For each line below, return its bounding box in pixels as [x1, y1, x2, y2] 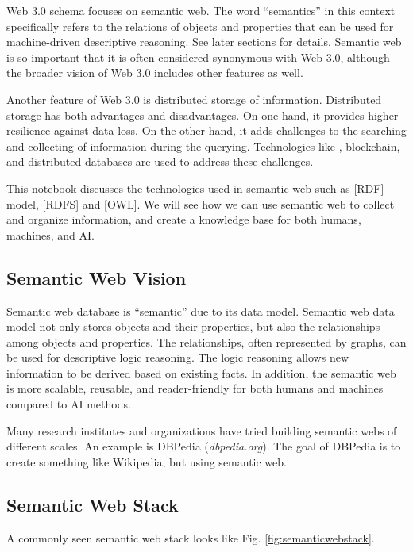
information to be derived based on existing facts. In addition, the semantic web [6, 364, 396, 381]
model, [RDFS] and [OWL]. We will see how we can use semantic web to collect [6, 195, 395, 212]
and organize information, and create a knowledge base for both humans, [6, 211, 361, 228]
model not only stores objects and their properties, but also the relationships [6, 318, 380, 335]
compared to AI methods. [6, 396, 131, 412]
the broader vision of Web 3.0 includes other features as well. [6, 64, 303, 81]
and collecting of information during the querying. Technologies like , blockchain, [6, 137, 400, 154]
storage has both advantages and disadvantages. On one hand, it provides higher [6, 106, 399, 123]
